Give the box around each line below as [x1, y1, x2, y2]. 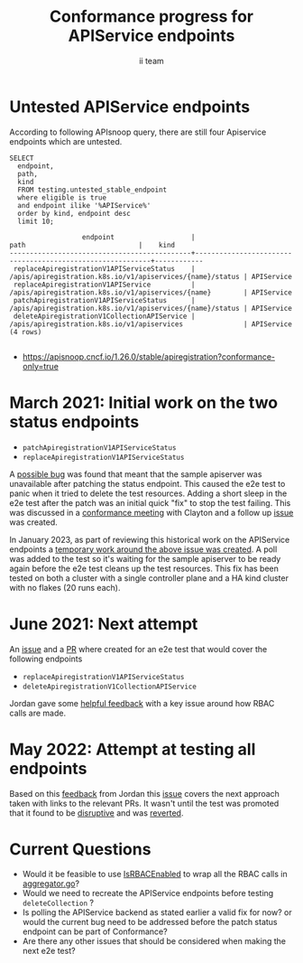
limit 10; [17, 217, 54, 226]
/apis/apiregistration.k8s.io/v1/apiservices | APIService [9, 319, 293, 329]
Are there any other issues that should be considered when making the [22, 936, 287, 947]
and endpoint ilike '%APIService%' [17, 201, 151, 210]
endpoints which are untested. [9, 136, 123, 146]
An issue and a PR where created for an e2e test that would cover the [9, 643, 268, 654]
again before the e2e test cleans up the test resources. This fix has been [9, 563, 280, 574]
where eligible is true [17, 192, 106, 202]
